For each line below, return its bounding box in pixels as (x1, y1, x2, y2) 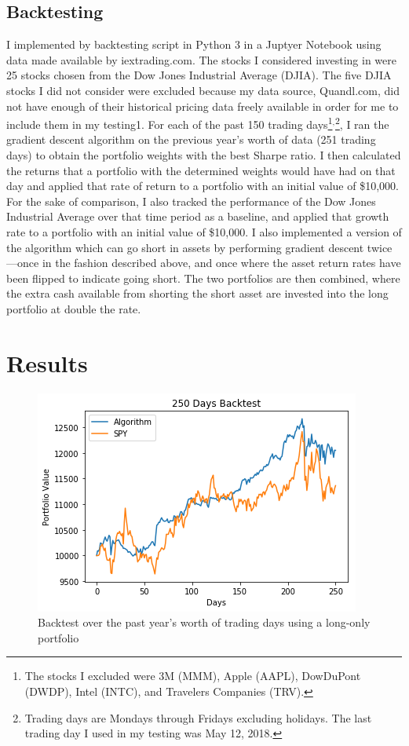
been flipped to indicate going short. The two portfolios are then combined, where (6, 269, 400, 286)
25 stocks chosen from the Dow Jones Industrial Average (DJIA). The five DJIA (6, 67, 392, 83)
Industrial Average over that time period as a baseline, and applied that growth (6, 208, 389, 225)
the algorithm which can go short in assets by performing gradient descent (6, 239, 364, 255)
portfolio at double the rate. (6, 300, 141, 316)
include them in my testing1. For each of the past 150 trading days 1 (6, 114, 333, 132)
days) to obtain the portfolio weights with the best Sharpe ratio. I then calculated (6, 147, 401, 163)
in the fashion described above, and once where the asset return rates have (42, 254, 401, 271)
